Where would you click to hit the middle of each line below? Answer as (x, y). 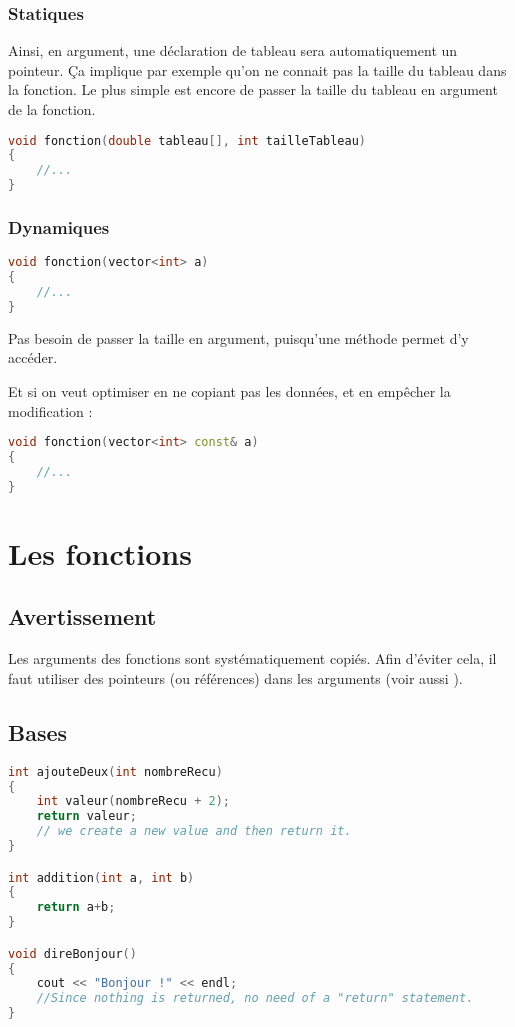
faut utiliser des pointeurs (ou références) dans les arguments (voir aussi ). (235, 677)
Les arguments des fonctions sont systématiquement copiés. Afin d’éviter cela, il (252, 658)
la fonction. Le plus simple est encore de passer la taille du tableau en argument (253, 89)
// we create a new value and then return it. (194, 831)
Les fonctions (100, 552)
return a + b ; (76, 907)
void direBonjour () (72, 953)
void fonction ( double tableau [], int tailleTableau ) (187, 140)
